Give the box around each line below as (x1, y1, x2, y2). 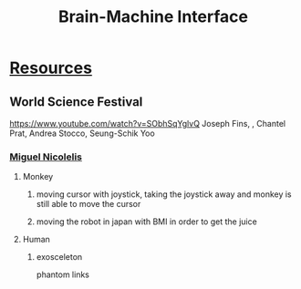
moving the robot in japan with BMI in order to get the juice (36, 216, 257, 227)
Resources (9, 57, 93, 78)
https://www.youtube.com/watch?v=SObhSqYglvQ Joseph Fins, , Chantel (9, 119, 285, 129)
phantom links (36, 269, 89, 280)
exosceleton (36, 252, 83, 263)
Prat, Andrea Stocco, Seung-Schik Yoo (9, 128, 155, 139)
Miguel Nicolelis (9, 150, 83, 163)
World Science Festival (9, 94, 143, 109)
